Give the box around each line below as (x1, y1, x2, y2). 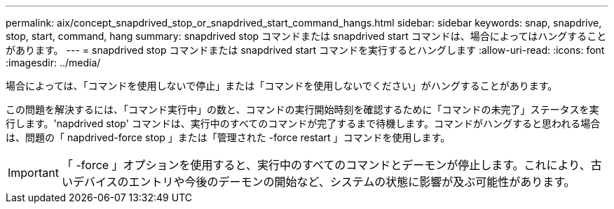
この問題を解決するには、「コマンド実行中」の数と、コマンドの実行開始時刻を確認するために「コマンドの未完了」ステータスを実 (6, 103, 599, 115)
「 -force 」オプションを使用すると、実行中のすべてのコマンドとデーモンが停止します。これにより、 (61, 158, 591, 172)
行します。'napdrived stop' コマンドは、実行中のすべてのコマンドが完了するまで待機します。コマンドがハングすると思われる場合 (6, 117, 601, 129)
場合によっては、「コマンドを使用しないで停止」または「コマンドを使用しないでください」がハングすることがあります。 (6, 80, 558, 92)
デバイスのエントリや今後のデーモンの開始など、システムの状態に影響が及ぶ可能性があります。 (72, 175, 575, 189)
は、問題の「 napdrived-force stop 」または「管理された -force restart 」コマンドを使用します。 (6, 131, 451, 143)
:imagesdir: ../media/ (6, 57, 101, 69)
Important (8, 166, 59, 180)
